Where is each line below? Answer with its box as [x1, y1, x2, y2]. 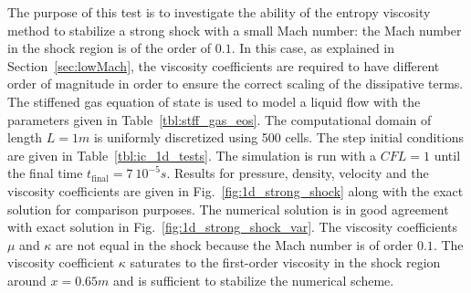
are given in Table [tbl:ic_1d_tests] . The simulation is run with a [7, 145, 377, 164]
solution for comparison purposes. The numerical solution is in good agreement [7, 199, 449, 218]
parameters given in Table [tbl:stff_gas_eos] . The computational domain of [7, 110, 432, 129]
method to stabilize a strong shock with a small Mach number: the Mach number [7, 20, 462, 39]
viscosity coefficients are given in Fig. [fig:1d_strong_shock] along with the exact [7, 181, 464, 200]
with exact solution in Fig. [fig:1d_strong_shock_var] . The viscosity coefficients [7, 217, 458, 236]
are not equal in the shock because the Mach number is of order [56, 235, 413, 254]
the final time [7, 163, 83, 183]
